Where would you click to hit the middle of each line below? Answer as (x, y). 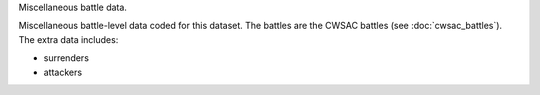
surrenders (66, 58)
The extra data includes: (68, 39)
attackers (63, 72)
